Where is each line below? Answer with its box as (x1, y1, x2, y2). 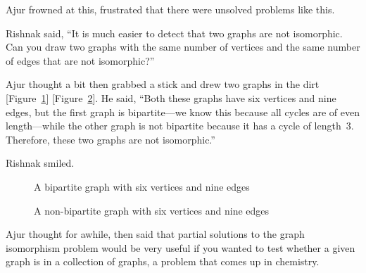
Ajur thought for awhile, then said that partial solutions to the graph (6, 227, 305, 241)
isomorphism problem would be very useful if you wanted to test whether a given (6, 240, 355, 255)
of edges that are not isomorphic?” (6, 53, 155, 68)
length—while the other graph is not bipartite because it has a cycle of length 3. (6, 118, 354, 133)
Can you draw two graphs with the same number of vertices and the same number (6, 39, 360, 54)
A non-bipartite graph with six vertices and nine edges (34, 203, 270, 217)
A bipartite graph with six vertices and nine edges (34, 179, 250, 193)
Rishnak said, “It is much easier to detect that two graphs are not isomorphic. (6, 25, 343, 40)
